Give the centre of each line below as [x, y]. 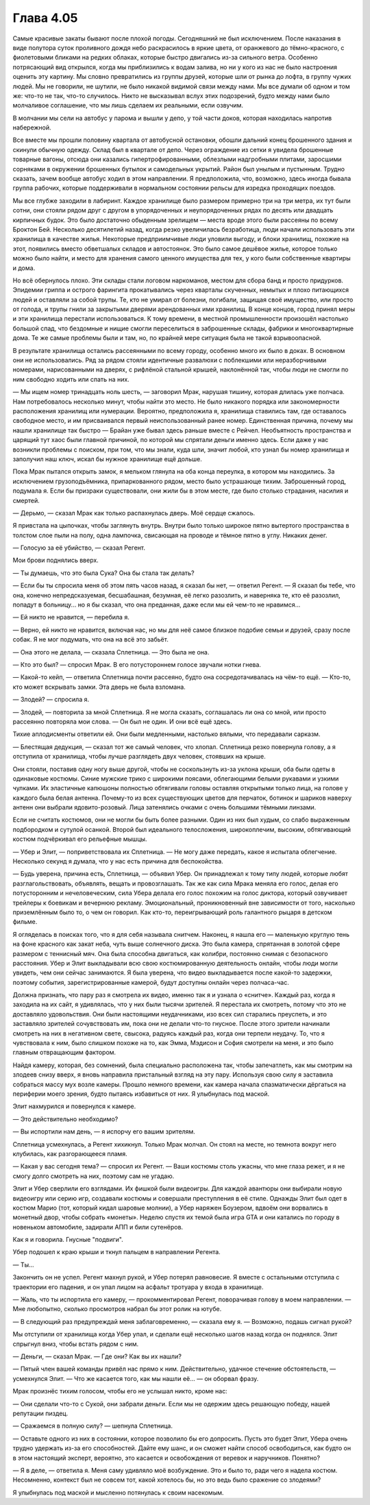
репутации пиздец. [40, 1413]
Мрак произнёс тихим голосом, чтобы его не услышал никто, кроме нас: [120, 1391]
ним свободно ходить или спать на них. [71, 379]
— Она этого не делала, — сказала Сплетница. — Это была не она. [111, 652]
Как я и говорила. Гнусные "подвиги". [68, 1240]
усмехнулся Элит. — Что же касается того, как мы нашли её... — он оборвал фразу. [136, 1378]
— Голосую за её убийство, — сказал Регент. [79, 548]
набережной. [32, 127]
